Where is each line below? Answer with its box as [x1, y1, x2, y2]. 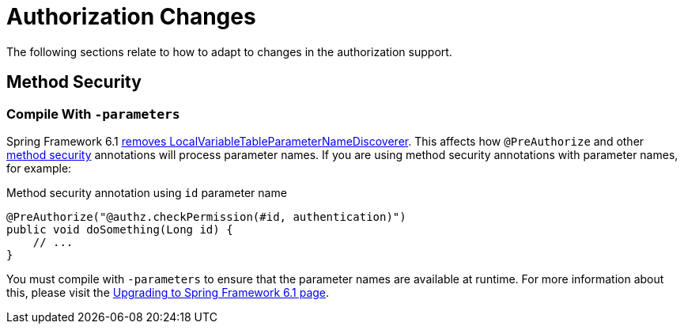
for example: [6, 161, 72, 175]
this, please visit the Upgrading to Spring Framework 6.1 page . [6, 285, 330, 299]
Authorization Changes [6, 3, 256, 30]
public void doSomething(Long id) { [6, 222, 233, 236]
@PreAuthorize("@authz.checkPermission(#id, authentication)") [6, 210, 406, 223]
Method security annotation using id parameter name [6, 185, 287, 199]
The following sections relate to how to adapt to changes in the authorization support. [6, 44, 452, 59]
